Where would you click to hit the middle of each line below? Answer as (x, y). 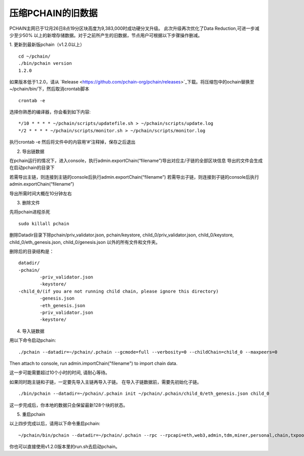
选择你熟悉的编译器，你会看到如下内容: (50, 112)
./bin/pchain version (45, 64)
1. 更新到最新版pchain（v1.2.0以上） (47, 45)
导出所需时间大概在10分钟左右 (41, 193)
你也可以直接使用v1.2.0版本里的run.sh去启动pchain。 (65, 447)
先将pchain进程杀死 (30, 212)
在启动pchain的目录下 (32, 168)
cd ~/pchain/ (34, 56)
